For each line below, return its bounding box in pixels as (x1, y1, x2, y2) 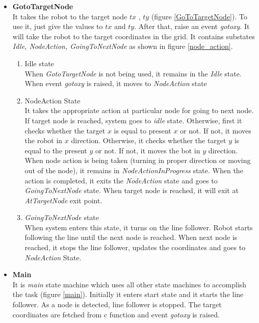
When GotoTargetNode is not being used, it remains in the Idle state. (24, 68, 242, 78)
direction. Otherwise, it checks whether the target (71, 135, 226, 146)
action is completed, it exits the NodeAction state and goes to (24, 175, 218, 185)
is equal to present (114, 125, 171, 136)
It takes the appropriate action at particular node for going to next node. (24, 105, 254, 116)
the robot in (24, 135, 63, 146)
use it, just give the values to (12, 21, 103, 32)
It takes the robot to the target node (12, 11, 127, 21)
